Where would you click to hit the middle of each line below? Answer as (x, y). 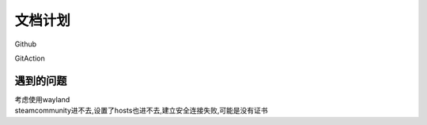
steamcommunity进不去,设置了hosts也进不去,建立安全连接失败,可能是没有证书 (141, 111)
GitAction (30, 58)
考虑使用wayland (42, 99)
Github (26, 44)
